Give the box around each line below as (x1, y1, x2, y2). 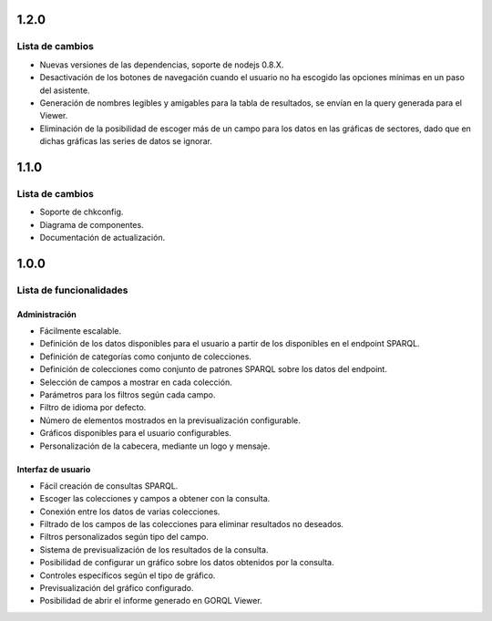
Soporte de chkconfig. (39, 206, 124, 218)
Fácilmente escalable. (39, 326, 122, 336)
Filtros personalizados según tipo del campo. (39, 532, 210, 543)
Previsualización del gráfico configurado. (39, 583, 194, 594)
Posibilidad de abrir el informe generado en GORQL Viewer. (39, 595, 263, 606)
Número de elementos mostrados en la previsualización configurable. (39, 415, 301, 426)
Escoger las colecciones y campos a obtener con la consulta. (39, 493, 271, 504)
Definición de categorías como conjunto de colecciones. (39, 351, 252, 362)
